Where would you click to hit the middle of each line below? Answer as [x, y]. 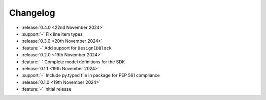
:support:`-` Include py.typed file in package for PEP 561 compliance [91, 75]
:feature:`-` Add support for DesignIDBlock [66, 48]
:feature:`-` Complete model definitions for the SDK [73, 62]
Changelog [32, 13]
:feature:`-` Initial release [46, 89]
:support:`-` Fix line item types [52, 34]
